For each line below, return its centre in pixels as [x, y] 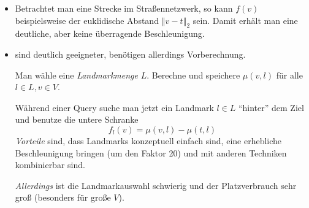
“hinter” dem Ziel [271, 107]
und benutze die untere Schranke [77, 119]
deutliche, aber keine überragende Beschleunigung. [110, 33]
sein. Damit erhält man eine [245, 20]
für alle [289, 75]
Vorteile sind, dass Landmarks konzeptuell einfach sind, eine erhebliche [148, 140]
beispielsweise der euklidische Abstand [87, 20]
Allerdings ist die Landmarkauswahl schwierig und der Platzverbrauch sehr [156, 185]
